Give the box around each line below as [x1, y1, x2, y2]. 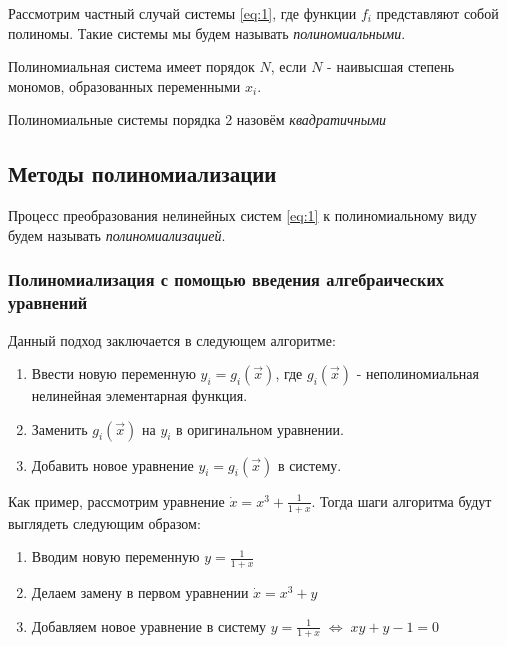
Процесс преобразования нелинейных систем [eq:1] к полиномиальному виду [8, 205, 477, 226]
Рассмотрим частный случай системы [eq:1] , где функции [8, 3, 357, 23]
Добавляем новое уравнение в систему [31, 615, 267, 636]
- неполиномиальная [356, 363, 480, 384]
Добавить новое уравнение [31, 454, 194, 475]
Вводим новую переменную [31, 546, 200, 567]
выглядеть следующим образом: [8, 512, 201, 533]
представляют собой [376, 3, 499, 23]
